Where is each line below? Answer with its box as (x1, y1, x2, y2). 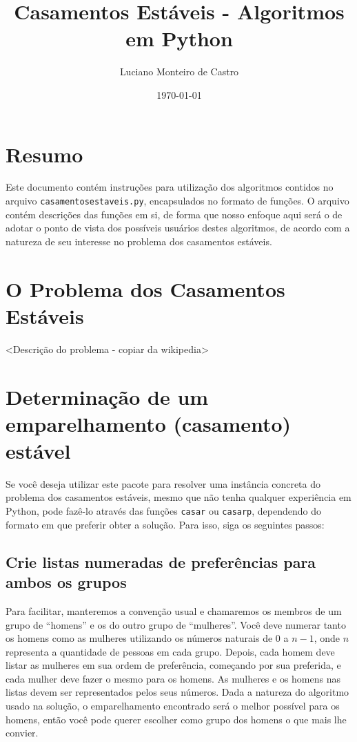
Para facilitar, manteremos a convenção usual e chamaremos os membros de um (6, 603, 342, 618)
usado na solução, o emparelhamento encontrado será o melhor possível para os (6, 698, 340, 713)
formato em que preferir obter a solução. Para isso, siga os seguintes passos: (6, 517, 325, 531)
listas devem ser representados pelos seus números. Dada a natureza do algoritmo (6, 685, 349, 699)
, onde (314, 631, 340, 645)
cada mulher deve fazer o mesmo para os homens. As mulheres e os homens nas (6, 671, 340, 685)
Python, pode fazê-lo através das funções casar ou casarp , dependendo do (6, 504, 322, 518)
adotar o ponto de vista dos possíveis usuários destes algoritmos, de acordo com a (6, 220, 350, 235)
